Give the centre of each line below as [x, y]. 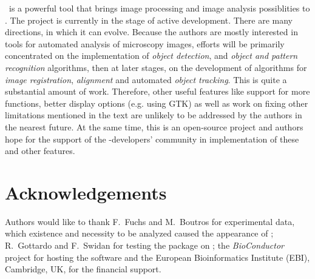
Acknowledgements [86, 192]
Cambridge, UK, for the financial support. [83, 269]
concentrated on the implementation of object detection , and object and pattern [151, 55]
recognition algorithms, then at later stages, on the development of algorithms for [156, 67]
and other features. [40, 151]
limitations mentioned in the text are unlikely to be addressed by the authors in [154, 115]
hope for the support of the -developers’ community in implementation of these [152, 139]
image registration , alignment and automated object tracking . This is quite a [146, 79]
